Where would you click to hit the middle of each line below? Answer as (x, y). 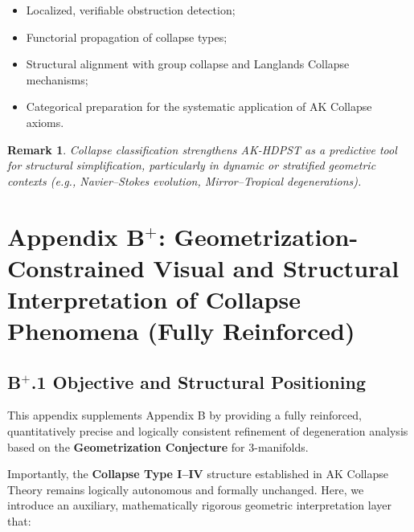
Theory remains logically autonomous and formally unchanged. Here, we (186, 489)
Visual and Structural (276, 267)
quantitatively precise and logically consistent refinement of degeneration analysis (208, 431)
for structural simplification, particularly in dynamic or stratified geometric (192, 165)
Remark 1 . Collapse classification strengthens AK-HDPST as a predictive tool (202, 149)
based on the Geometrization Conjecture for (126, 446)
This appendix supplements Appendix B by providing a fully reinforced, (184, 415)
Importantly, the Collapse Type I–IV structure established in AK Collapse (198, 474)
